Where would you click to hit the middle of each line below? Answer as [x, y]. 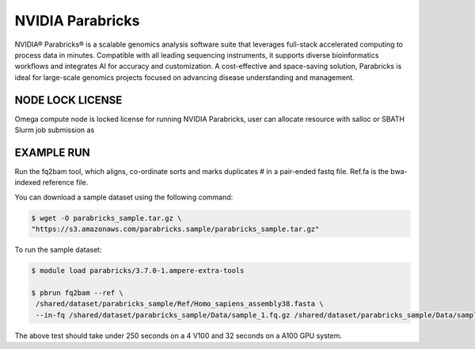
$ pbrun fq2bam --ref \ [78, 292]
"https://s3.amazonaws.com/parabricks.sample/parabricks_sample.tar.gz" [175, 229]
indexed [28, 183]
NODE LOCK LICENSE [68, 100]
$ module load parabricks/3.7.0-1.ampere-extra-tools [138, 271]
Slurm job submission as [55, 130]
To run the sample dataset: [58, 250]
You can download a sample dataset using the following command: [124, 197]
